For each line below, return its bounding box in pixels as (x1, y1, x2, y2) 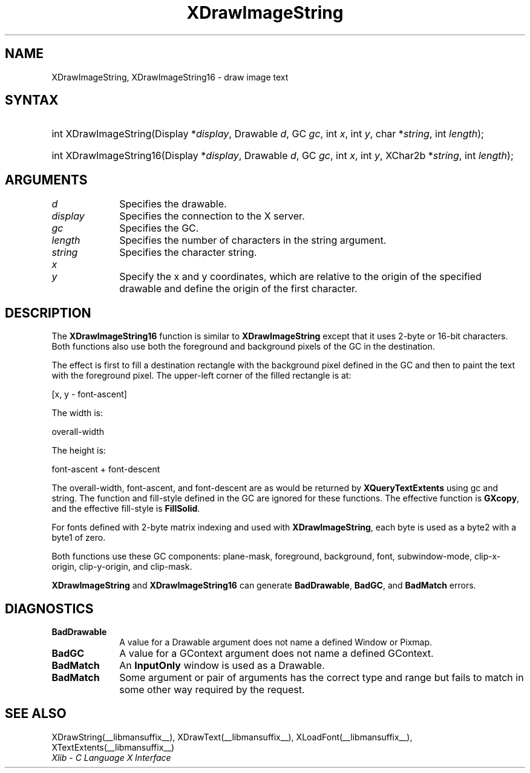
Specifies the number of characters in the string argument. (119, 234, 387, 247)
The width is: (51, 408, 103, 419)
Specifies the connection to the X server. (119, 210, 305, 223)
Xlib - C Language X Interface (51, 752, 171, 763)
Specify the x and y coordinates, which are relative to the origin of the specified (119, 270, 482, 283)
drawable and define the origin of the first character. (119, 282, 358, 295)
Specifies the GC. (119, 222, 199, 235)
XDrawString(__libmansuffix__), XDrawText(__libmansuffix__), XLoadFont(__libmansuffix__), (51, 731, 413, 742)
